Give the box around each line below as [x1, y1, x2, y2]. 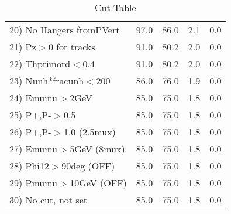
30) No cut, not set [9, 193, 87, 206]
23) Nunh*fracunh [9, 74, 84, 87]
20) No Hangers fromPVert [9, 23, 120, 36]
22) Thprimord [9, 57, 71, 70]
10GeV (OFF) [70, 176, 127, 189]
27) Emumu [9, 142, 58, 155]
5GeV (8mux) [70, 142, 125, 155]
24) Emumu [9, 91, 58, 104]
